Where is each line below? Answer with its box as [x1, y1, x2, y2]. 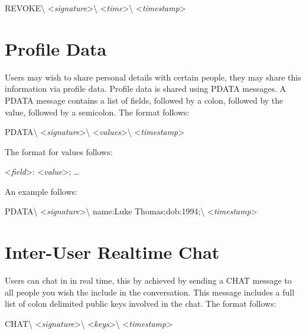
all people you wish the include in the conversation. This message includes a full [5, 285, 295, 298]
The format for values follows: [5, 145, 113, 158]
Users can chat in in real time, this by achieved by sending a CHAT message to [5, 274, 292, 287]
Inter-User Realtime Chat [5, 240, 220, 264]
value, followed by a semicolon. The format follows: [5, 105, 190, 118]
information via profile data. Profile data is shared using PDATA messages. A [5, 82, 287, 95]
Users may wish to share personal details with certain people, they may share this [5, 70, 301, 83]
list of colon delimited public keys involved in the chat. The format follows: [5, 297, 276, 310]
